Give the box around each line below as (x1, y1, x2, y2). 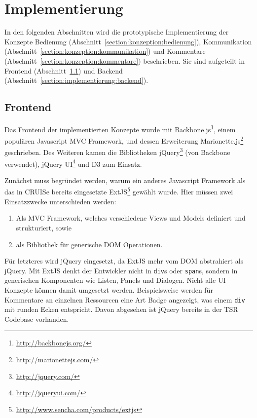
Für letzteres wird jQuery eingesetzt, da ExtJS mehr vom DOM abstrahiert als (4, 256, 244, 266)
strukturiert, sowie (16, 222, 72, 232)
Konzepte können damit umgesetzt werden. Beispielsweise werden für (4, 284, 213, 295)
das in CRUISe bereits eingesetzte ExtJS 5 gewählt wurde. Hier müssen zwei (4, 185, 233, 197)
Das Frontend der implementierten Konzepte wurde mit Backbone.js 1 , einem (4, 122, 236, 134)
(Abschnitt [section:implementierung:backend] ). (4, 75, 148, 85)
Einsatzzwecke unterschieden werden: (4, 196, 116, 206)
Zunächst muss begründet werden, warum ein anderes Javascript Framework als (4, 175, 246, 185)
